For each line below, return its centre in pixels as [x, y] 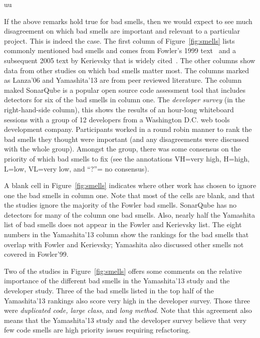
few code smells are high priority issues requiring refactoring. [97, 330]
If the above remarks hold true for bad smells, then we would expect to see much [128, 21]
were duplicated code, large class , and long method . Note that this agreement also [128, 310]
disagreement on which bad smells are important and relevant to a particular [122, 31]
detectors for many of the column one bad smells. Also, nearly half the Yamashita [129, 214]
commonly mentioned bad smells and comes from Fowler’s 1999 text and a [120, 50]
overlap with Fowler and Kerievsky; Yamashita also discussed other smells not [124, 244]
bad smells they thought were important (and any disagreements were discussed [126, 139]
